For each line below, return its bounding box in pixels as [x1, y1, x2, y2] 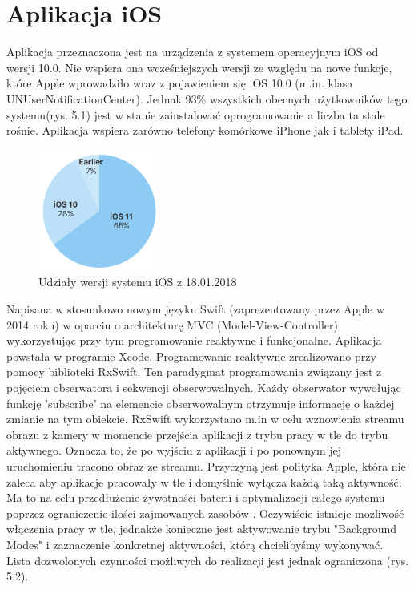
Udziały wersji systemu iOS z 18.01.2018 [38, 273, 237, 290]
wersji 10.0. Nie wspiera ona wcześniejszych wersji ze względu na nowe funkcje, [6, 59, 392, 75]
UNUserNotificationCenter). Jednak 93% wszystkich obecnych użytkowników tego [6, 90, 408, 107]
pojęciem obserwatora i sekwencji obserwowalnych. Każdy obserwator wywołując [6, 379, 401, 396]
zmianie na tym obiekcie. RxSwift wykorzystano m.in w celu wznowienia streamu [6, 410, 404, 427]
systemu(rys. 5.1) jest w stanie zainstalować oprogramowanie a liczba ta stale [6, 106, 385, 123]
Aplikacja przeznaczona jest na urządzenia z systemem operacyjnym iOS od [6, 43, 379, 60]
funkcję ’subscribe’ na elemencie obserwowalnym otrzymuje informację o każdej [6, 394, 395, 411]
